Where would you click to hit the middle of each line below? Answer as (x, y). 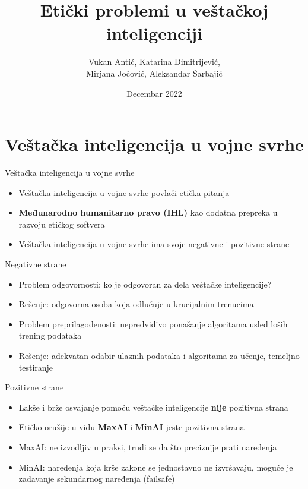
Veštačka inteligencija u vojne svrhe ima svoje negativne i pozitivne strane (154, 244)
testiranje (36, 367)
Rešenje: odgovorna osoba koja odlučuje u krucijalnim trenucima (136, 304)
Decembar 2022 (154, 93)
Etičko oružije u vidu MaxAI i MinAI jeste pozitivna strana (131, 427)
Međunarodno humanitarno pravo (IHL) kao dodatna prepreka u (148, 212)
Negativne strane (36, 264)
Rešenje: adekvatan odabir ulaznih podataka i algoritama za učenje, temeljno (159, 355)
